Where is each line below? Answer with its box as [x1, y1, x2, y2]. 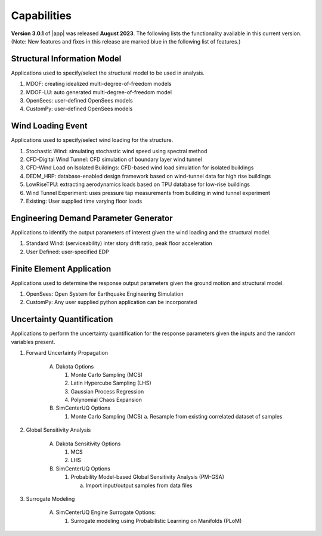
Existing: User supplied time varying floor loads [26, 197, 143, 205]
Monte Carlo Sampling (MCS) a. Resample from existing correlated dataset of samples [70, 413, 283, 420]
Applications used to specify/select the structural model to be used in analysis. [11, 69, 205, 76]
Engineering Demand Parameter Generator [11, 213, 173, 223]
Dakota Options [55, 363, 94, 370]
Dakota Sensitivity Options [55, 440, 121, 447]
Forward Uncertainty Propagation [26, 349, 109, 357]
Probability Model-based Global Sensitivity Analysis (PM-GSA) [70, 473, 225, 481]
